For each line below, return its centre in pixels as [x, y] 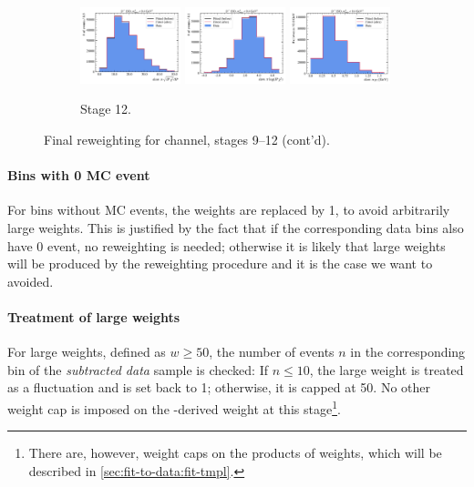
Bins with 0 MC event [79, 175]
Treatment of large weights [94, 316]
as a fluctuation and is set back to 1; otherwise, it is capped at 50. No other [219, 387]
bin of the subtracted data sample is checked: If [138, 369]
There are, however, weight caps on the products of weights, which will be [235, 453]
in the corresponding [408, 352]
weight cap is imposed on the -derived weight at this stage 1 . [174, 407]
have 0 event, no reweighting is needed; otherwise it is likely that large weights [227, 245]
